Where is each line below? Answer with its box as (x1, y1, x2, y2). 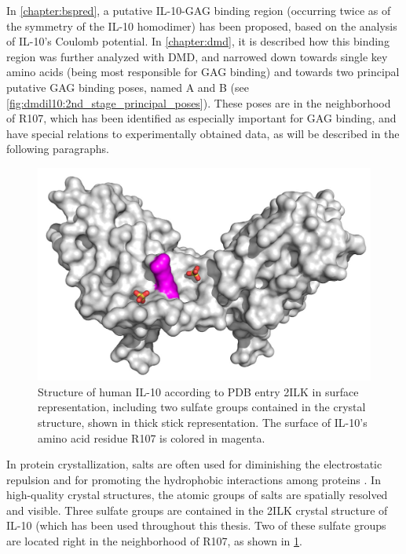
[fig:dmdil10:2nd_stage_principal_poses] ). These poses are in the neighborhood (6, 94, 391, 111)
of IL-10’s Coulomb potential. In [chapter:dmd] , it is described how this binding (6, 33, 390, 49)
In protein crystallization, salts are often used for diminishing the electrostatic (6, 456, 382, 472)
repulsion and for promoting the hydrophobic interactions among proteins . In (6, 471, 381, 487)
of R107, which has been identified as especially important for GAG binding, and (6, 110, 397, 126)
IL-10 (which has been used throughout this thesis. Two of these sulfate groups (6, 517, 386, 534)
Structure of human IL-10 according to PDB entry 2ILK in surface (38, 383, 359, 399)
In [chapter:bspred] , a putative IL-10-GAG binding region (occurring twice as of (6, 2, 391, 18)
